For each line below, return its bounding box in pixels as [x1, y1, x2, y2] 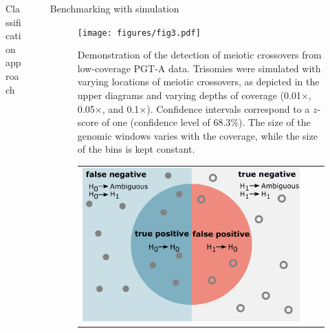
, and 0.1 [102, 101, 140, 116]
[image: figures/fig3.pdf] [77, 28, 201, 38]
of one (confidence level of [101, 115, 210, 129]
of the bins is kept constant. [77, 142, 195, 156]
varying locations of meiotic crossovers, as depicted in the [77, 74, 320, 89]
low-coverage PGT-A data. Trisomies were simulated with [77, 61, 321, 75]
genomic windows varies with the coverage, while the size [77, 128, 318, 142]
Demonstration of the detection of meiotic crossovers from [77, 47, 322, 62]
